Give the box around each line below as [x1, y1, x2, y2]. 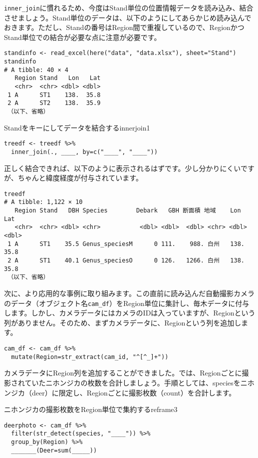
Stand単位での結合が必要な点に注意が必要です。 [4, 31, 161, 42]
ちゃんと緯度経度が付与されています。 [17, 172, 143, 183]
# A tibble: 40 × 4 [4, 66, 68, 73]
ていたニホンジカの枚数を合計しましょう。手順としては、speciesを [24, 377, 241, 387]
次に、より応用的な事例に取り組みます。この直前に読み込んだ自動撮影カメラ [4, 288, 255, 298]
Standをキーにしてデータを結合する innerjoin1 [4, 122, 150, 132]
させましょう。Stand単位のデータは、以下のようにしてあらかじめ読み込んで [4, 12, 252, 22]
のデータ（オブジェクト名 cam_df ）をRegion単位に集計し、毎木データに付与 [4, 297, 250, 308]
